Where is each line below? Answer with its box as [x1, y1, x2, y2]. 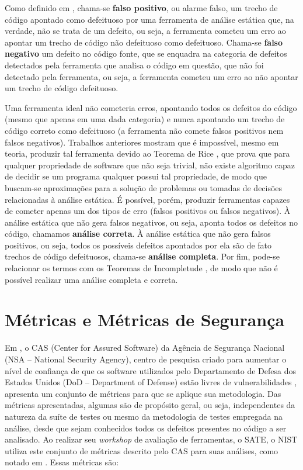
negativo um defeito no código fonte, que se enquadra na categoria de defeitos [5, 47, 287, 60]
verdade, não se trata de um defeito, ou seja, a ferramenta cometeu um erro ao [5, 25, 286, 37]
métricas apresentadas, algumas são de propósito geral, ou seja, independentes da [5, 399, 295, 411]
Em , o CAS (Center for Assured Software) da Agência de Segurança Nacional [5, 341, 285, 354]
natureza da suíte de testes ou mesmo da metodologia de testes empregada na [5, 410, 283, 422]
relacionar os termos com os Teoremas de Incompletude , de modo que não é [5, 262, 278, 274]
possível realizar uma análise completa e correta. [5, 273, 178, 285]
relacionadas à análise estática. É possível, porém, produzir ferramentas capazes [5, 193, 290, 205]
